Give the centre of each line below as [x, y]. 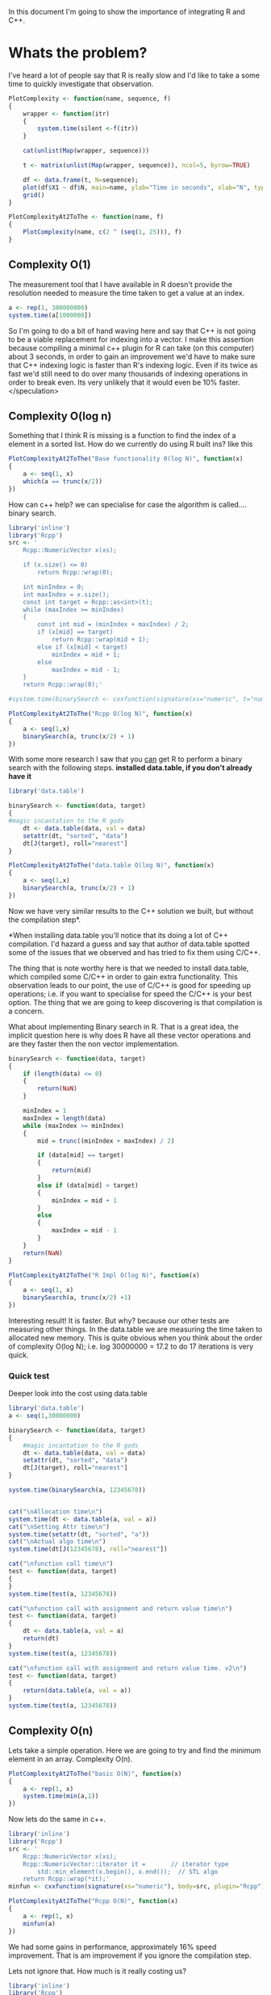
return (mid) [71, 1171]
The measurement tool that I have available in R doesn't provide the [120, 284]
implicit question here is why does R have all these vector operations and [130, 1035]
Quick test [29, 1375]
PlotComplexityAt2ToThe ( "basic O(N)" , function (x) [95, 1774]
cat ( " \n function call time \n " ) [61, 1564]
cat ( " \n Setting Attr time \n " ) [59, 1526]
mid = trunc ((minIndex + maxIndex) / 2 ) [106, 1141]
